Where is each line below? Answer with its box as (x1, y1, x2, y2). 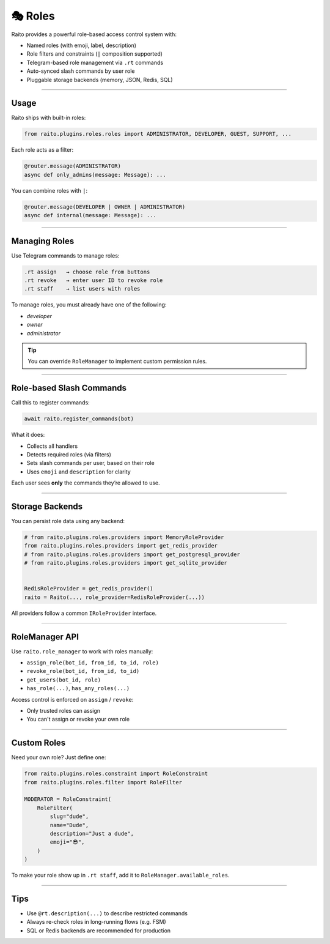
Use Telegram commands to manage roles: (11, 251, 120, 259)
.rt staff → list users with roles (24, 285, 141, 292)
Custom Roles (11, 738, 66, 748)
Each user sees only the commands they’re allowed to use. (11, 479, 160, 486)
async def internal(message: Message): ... (24, 212, 157, 219)
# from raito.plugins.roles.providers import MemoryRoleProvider (24, 534, 224, 541)
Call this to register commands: (11, 399, 90, 406)
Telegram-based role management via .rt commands (26, 59, 164, 66)
